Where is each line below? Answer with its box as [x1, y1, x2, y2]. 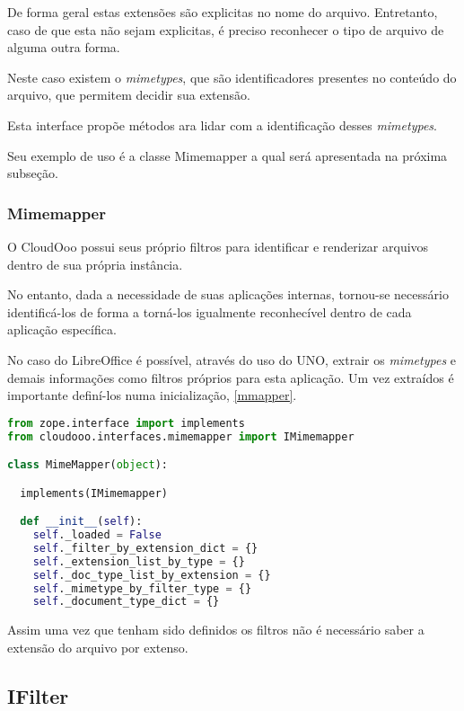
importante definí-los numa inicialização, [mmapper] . [7, 386, 297, 404]
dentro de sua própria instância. [7, 254, 183, 273]
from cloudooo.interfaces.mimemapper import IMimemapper [7, 430, 355, 443]
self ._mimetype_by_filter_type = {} [32, 582, 252, 595]
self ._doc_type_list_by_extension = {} [32, 568, 271, 582]
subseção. [7, 164, 58, 182]
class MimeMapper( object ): [7, 458, 168, 472]
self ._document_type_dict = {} [32, 595, 220, 609]
